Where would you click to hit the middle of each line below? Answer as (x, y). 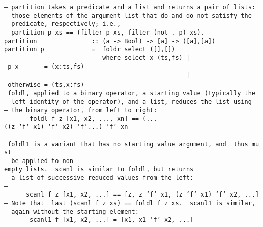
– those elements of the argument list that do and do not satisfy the (128, 15)
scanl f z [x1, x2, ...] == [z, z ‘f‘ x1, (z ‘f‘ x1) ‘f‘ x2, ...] (142, 195)
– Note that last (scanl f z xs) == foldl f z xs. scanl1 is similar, (130, 203)
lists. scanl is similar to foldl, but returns (110, 169)
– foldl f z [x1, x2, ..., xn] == (71, 119)
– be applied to (32, 161)
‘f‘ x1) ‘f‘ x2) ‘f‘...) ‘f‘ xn (73, 127)
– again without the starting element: (71, 212)
